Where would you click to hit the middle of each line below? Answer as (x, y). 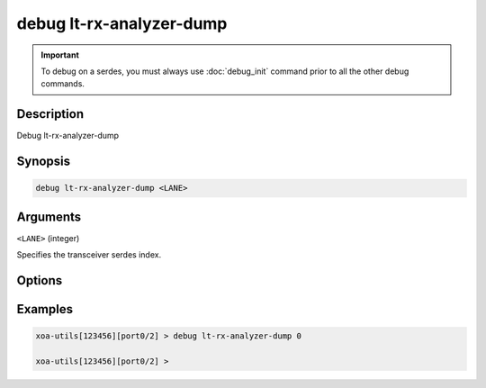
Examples (45, 309)
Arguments (49, 217)
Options (40, 280)
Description (50, 114)
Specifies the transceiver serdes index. (89, 255)
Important (60, 55)
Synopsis (44, 162)
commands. (63, 84)
